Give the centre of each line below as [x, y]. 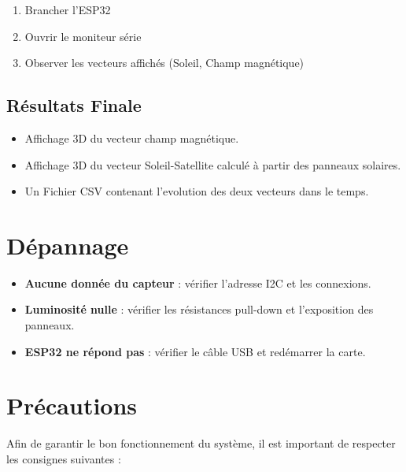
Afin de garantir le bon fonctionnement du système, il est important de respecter [201, 443]
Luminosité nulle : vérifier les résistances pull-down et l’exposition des [199, 309]
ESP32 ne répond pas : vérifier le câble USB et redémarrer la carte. [195, 351]
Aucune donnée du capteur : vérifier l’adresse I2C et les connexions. [198, 282]
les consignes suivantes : [64, 458]
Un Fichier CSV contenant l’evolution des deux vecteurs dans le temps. [197, 191]
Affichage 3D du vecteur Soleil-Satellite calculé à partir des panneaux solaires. [213, 164]
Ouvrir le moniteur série [83, 36]
